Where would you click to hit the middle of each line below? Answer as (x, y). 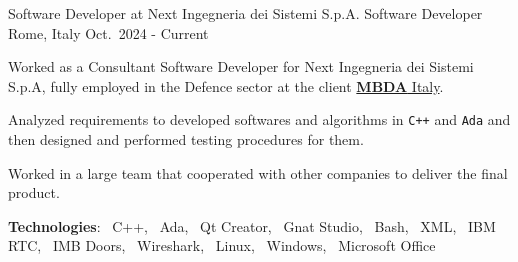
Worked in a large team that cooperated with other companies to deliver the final (258, 172)
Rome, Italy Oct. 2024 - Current (108, 32)
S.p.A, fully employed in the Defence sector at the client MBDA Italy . (226, 85)
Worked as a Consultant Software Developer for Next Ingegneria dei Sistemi (241, 66)
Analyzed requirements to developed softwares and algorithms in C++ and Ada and (259, 119)
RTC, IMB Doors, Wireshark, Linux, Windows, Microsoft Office (222, 245)
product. (34, 192)
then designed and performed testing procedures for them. (186, 139)
